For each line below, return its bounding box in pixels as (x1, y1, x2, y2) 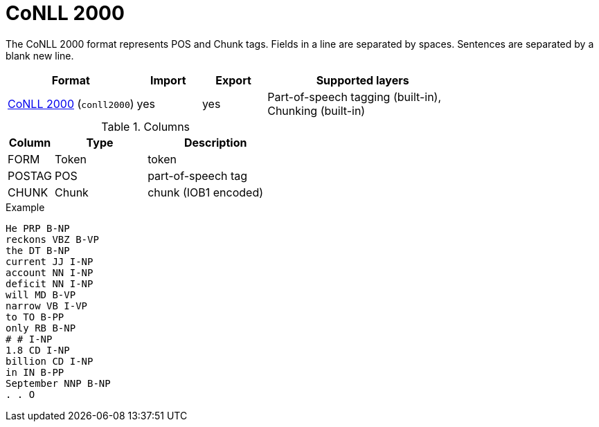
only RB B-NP (6, 322, 76, 334)
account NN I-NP (6, 266, 93, 278)
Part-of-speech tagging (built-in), (267, 89, 442, 104)
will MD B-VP (6, 289, 76, 300)
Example (6, 201, 45, 213)
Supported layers (316, 73, 409, 87)
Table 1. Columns (101, 119, 190, 134)
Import (150, 73, 186, 87)
